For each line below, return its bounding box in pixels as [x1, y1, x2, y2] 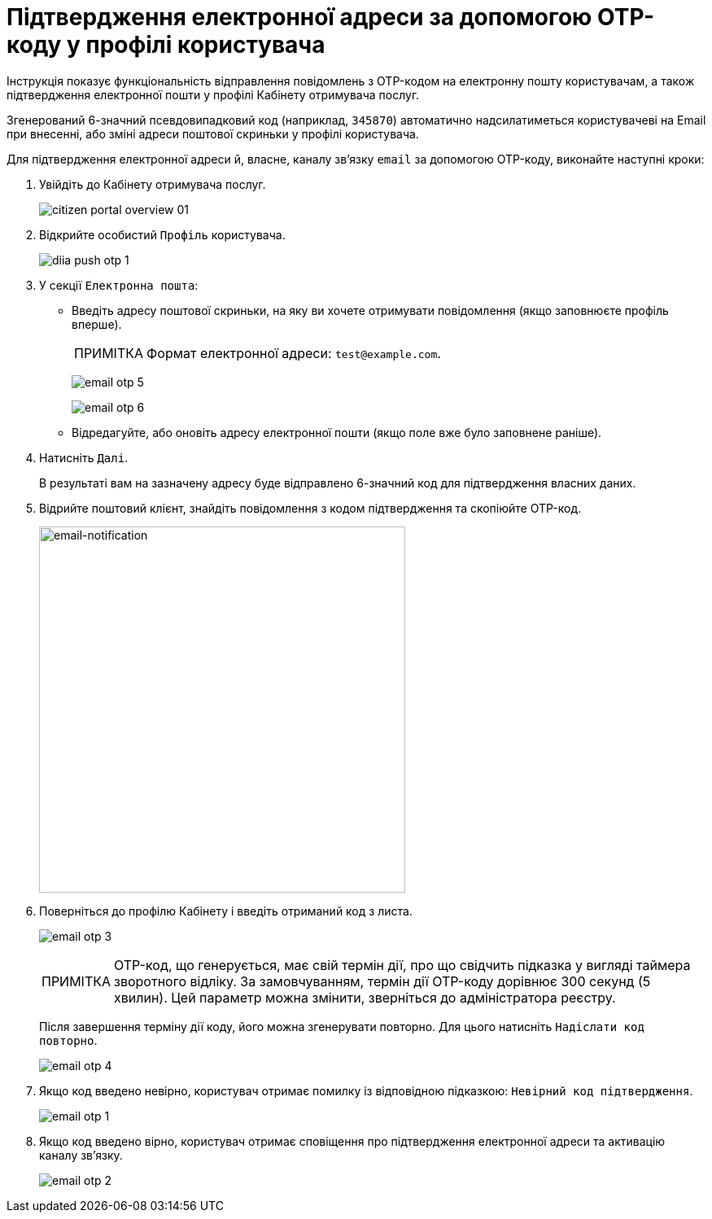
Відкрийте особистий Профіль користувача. [39, 227, 286, 242]
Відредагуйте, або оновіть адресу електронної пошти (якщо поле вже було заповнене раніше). [72, 425, 602, 439]
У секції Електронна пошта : [39, 277, 199, 292]
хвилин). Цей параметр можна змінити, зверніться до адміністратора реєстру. [114, 989, 616, 1006]
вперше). [72, 317, 122, 331]
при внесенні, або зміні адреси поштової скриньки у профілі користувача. [7, 126, 419, 141]
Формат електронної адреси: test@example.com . [146, 344, 441, 361]
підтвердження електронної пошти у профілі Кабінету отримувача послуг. [7, 87, 420, 102]
